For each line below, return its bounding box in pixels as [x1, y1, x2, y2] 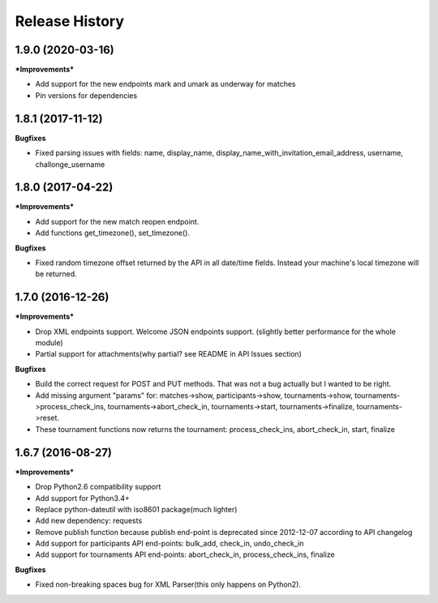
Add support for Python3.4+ [35, 493, 130, 502]
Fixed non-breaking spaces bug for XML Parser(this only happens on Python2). [35, 579, 302, 589]
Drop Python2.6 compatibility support [35, 482, 161, 492]
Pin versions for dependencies [35, 90, 138, 100]
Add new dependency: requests [35, 515, 143, 526]
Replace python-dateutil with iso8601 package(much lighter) [35, 504, 238, 514]
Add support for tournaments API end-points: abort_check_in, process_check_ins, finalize [35, 550, 336, 559]
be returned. [35, 269, 77, 279]
